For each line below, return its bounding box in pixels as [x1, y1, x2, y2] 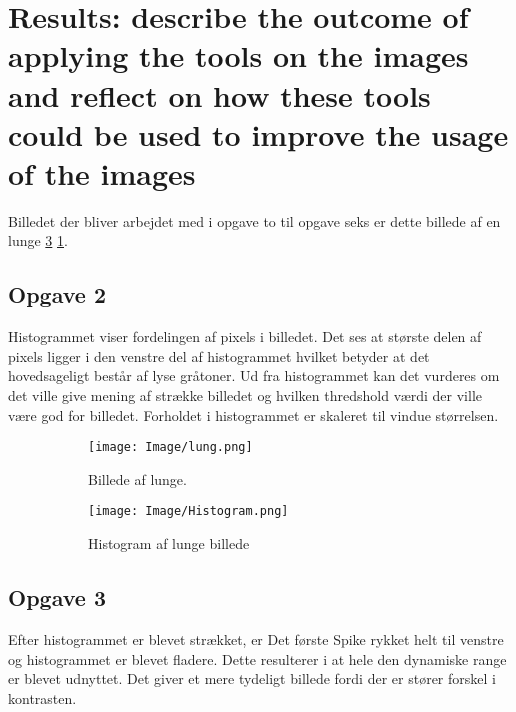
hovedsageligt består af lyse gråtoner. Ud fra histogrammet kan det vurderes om [8, 365, 500, 386]
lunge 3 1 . [8, 230, 68, 251]
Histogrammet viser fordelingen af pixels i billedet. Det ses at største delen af [8, 326, 482, 347]
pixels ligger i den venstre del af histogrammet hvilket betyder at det [8, 345, 430, 366]
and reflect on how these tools [8, 74, 431, 115]
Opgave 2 [8, 279, 106, 310]
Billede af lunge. [88, 468, 187, 489]
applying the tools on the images [8, 35, 469, 76]
